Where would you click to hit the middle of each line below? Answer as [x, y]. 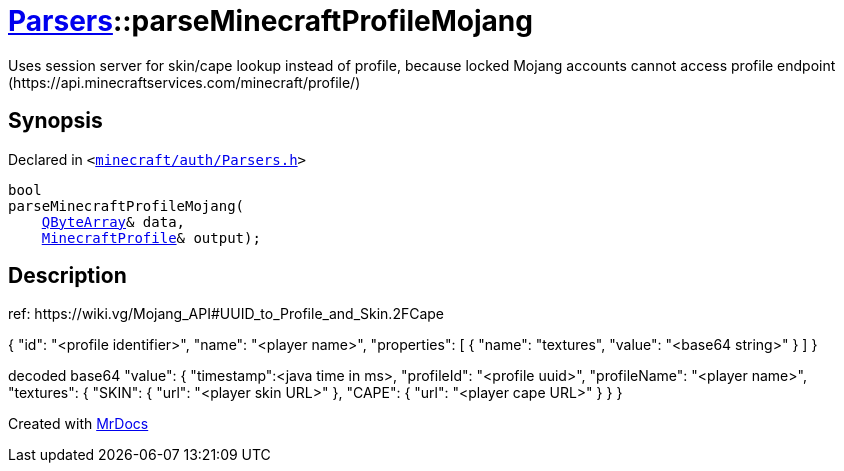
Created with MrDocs [78, 424]
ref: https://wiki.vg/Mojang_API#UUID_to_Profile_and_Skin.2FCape [226, 314]
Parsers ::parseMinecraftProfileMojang [270, 21]
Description [67, 276]
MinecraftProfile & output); [151, 237]
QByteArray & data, [113, 221]
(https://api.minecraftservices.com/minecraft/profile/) [184, 82]
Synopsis [55, 121]
